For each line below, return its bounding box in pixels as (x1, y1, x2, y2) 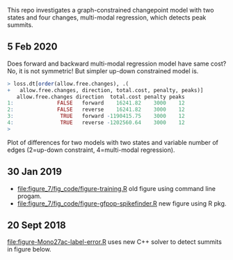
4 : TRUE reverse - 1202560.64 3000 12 (7, 119, 186, 126)
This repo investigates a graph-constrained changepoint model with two (7, 6, 214, 14)
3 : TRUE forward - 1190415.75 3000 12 (7, 113, 186, 120)
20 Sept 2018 (7, 220, 66, 231)
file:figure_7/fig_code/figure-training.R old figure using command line (17, 184, 216, 192)
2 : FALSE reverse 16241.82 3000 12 (7, 106, 186, 114)
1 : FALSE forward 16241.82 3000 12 (7, 100, 186, 107)
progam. (17, 192, 42, 200)
